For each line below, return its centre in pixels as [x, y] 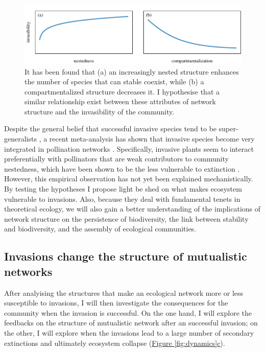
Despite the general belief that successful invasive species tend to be [111, 128]
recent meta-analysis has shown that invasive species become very [152, 139]
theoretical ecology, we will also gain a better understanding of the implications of [132, 209]
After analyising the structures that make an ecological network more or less [124, 292]
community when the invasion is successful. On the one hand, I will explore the [128, 312]
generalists [20, 139]
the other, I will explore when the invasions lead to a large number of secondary [129, 332]
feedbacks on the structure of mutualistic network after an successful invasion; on [131, 323]
